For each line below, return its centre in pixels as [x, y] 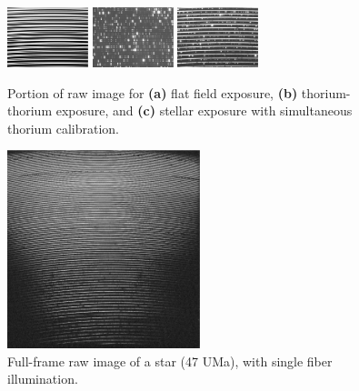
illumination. [43, 379]
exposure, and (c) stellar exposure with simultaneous [204, 110]
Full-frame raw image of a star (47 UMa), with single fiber [170, 361]
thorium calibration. [64, 128]
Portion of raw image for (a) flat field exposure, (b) [153, 92]
